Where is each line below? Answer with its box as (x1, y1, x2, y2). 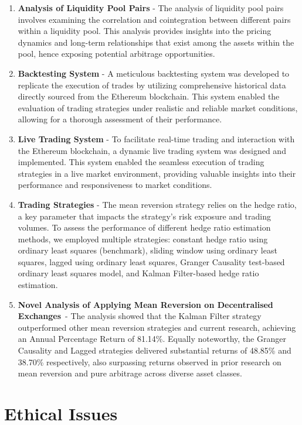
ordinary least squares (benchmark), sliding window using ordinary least (18, 244, 277, 256)
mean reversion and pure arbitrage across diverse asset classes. (18, 367, 242, 379)
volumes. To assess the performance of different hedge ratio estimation (18, 221, 271, 234)
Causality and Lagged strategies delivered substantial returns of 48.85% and (18, 344, 291, 357)
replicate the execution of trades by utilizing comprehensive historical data (18, 78, 286, 91)
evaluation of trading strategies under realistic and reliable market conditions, (18, 101, 298, 114)
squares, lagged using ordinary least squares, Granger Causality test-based (18, 255, 285, 268)
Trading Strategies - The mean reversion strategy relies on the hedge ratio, (18, 198, 297, 210)
